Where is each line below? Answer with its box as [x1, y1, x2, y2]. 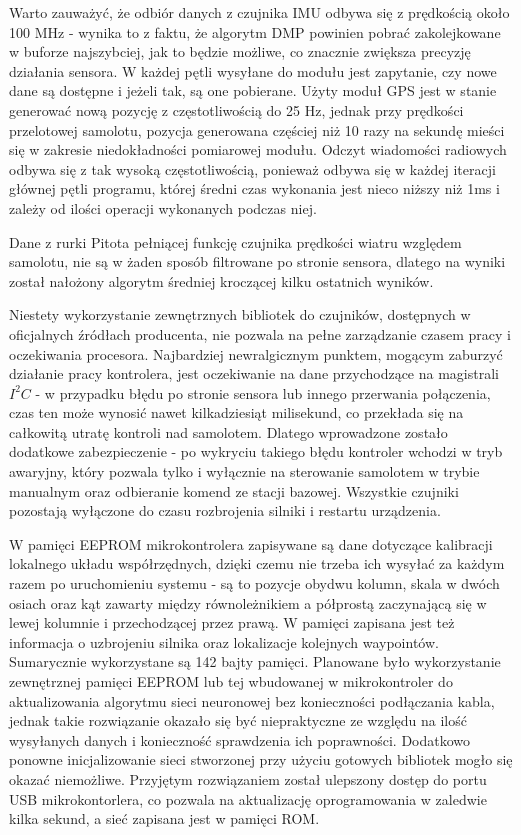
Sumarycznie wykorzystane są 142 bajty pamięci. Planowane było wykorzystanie [9, 651, 501, 672]
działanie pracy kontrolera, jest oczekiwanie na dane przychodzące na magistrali [9, 363, 499, 384]
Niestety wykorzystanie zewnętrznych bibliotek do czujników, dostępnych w [9, 304, 471, 325]
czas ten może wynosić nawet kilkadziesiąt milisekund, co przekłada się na [9, 402, 464, 423]
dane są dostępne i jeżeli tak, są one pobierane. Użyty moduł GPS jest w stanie [9, 80, 497, 101]
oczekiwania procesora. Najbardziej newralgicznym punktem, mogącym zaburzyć [9, 343, 503, 364]
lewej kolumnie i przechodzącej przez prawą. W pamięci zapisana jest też [9, 612, 455, 633]
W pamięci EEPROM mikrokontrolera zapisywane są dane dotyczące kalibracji [9, 533, 493, 554]
